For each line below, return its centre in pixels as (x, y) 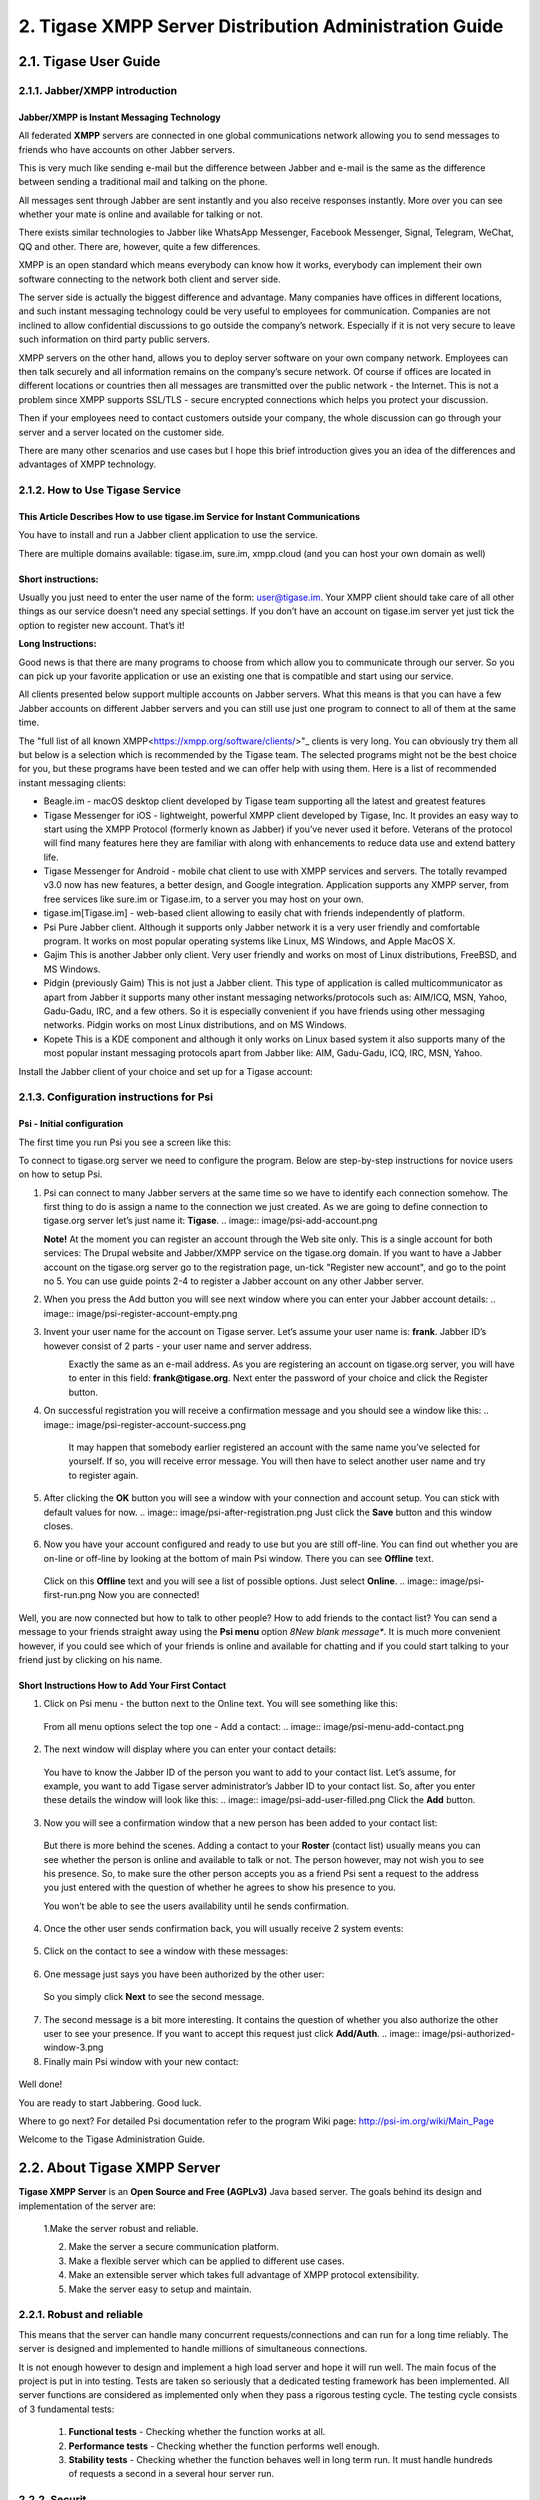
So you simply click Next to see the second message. (154, 1997)
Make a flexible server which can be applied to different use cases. (206, 2261)
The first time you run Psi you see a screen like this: (125, 1142)
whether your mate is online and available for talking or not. (141, 214)
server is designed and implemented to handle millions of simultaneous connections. (193, 2349)
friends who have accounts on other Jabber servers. (126, 149)
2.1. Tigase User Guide (89, 61)
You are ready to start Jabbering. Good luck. (110, 2102)
